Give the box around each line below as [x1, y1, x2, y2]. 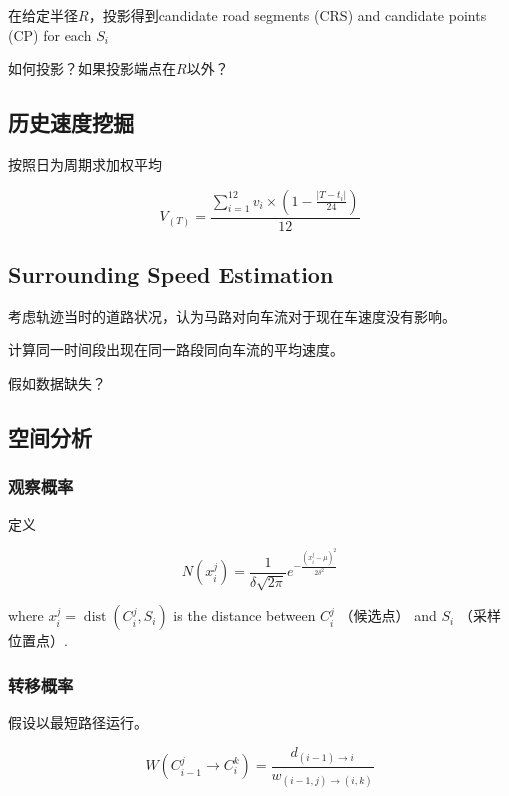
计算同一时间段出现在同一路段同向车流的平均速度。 [8, 339, 344, 360]
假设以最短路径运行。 [8, 712, 148, 733]
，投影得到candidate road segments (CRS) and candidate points [88, 5, 487, 25]
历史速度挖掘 [8, 107, 134, 138]
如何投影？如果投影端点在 [8, 58, 176, 79]
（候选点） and [339, 605, 437, 626]
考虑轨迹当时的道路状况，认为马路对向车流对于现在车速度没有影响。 [8, 305, 456, 326]
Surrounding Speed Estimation [8, 259, 334, 289]
